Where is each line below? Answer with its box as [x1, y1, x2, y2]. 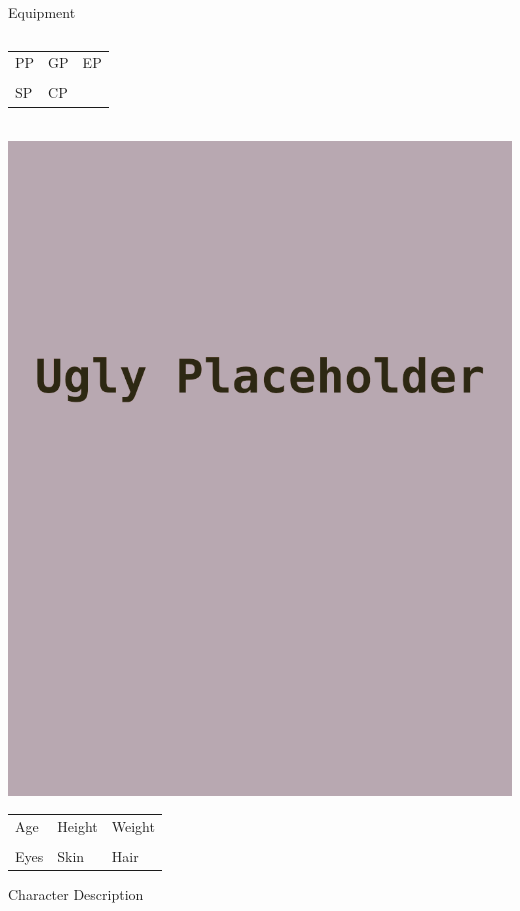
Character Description [8, 884, 144, 905]
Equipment [8, 2, 76, 22]
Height [57, 816, 98, 836]
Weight [111, 816, 155, 836]
